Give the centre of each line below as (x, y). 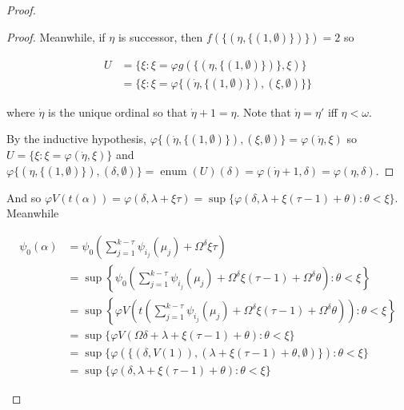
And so (24, 197)
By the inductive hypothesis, (76, 139)
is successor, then (160, 36)
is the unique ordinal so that (118, 111)
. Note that (264, 111)
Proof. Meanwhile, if (56, 36)
